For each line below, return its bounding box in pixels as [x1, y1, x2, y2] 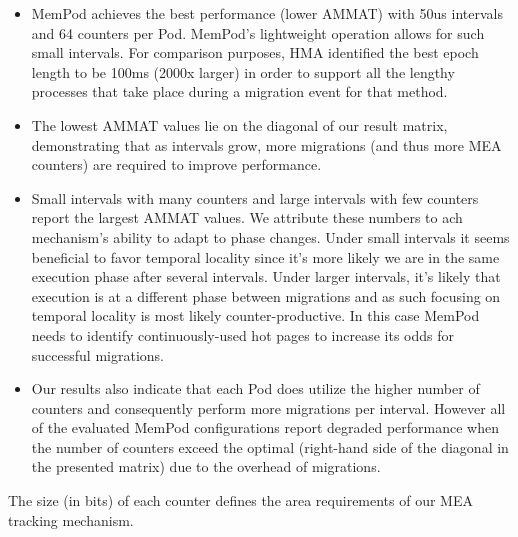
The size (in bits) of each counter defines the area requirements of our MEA [8, 490, 473, 511]
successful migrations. [31, 344, 164, 365]
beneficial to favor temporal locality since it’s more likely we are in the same [31, 246, 500, 267]
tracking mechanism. [8, 509, 134, 530]
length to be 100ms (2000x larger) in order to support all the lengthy [31, 61, 455, 82]
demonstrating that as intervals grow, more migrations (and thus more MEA [31, 134, 502, 155]
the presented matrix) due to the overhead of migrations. [31, 456, 381, 477]
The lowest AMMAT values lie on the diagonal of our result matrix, [31, 114, 448, 135]
